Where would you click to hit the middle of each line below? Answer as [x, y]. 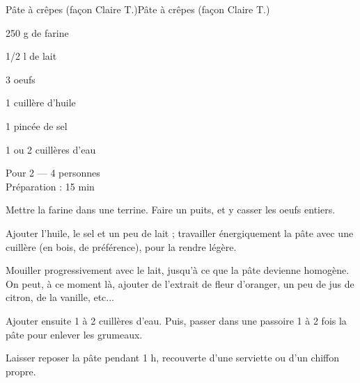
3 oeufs [21, 79]
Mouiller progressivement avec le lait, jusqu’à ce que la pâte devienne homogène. [178, 270]
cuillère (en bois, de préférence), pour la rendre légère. [121, 246]
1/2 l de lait [31, 56]
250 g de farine [37, 32]
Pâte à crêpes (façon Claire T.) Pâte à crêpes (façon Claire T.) [138, 9]
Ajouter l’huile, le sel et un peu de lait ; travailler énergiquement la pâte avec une [180, 233]
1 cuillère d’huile [41, 103]
